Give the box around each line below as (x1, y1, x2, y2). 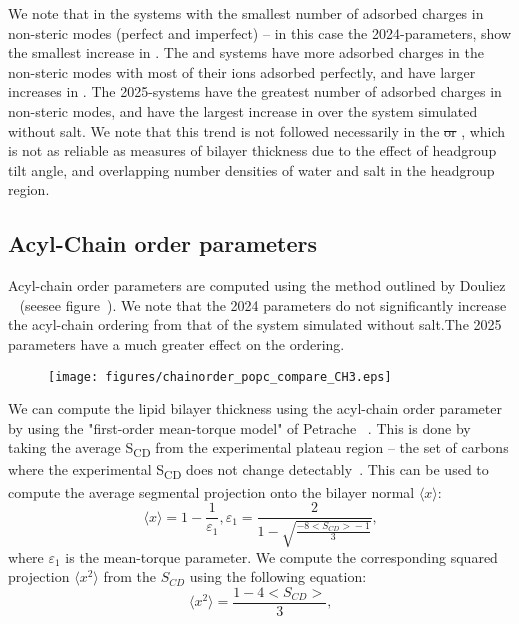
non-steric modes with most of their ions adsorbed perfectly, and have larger (8, 61, 476, 82)
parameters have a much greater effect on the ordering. (8, 333, 345, 354)
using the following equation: (189, 566, 367, 587)
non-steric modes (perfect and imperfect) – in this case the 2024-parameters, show (8, 22, 512, 43)
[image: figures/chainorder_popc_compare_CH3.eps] (48, 369, 392, 384)
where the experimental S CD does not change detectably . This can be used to (8, 459, 489, 483)
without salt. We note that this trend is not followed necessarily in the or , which (8, 120, 506, 141)
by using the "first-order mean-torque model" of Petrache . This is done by (8, 417, 471, 438)
